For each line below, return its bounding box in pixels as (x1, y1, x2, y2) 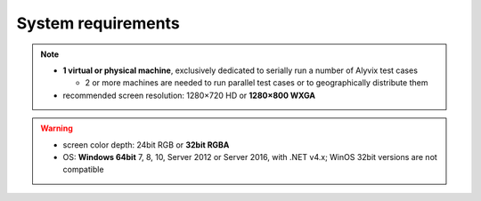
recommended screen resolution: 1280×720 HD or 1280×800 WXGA (62, 90, 316, 100)
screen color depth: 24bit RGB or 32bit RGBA (62, 139, 230, 150)
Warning (40, 123, 73, 133)
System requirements (16, 13, 180, 33)
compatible (62, 165, 104, 175)
